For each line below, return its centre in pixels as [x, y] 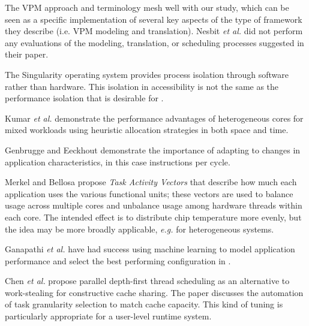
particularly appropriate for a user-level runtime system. [108, 316]
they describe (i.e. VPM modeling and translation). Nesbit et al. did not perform [154, 31]
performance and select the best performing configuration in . [118, 260]
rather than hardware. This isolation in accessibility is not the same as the [142, 86]
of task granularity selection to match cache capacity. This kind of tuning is [144, 304]
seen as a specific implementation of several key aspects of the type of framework [154, 19]
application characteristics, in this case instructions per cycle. [118, 162]
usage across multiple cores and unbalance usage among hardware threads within [154, 205]
